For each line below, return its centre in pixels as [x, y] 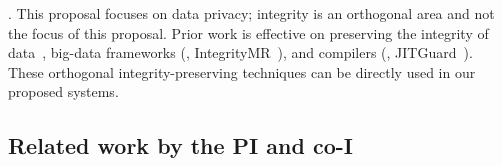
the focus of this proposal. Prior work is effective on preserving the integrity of [248, 32]
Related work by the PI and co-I [180, 145]
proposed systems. [63, 91]
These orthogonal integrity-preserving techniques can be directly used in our [242, 71]
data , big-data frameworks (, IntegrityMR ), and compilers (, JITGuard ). [240, 52]
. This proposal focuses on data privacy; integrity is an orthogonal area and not [251, 13]
